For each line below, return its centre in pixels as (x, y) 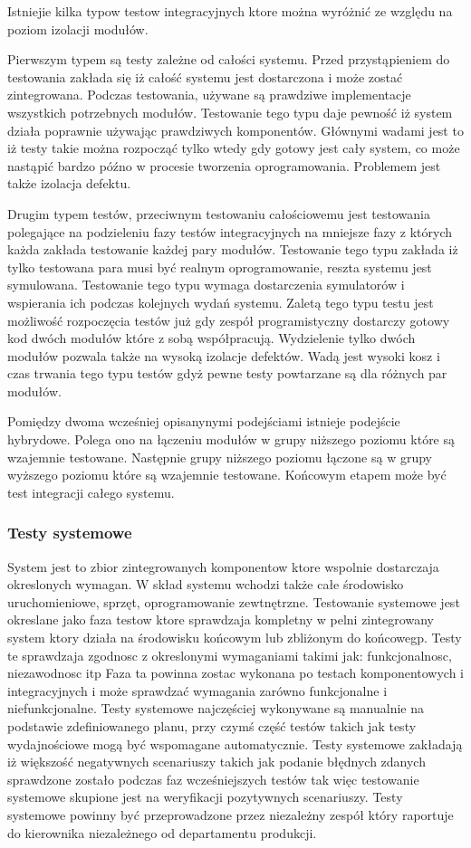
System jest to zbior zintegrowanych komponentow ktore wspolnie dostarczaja (223, 566)
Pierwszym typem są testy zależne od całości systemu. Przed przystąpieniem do (229, 59)
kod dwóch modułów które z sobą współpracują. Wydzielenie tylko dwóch (211, 338)
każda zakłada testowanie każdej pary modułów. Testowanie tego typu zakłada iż (233, 249)
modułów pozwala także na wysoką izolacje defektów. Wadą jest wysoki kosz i (224, 355)
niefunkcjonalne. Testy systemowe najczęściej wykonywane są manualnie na (216, 708)
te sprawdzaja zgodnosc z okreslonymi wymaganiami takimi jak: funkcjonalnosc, (230, 655)
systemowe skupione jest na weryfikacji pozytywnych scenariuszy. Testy (205, 797)
